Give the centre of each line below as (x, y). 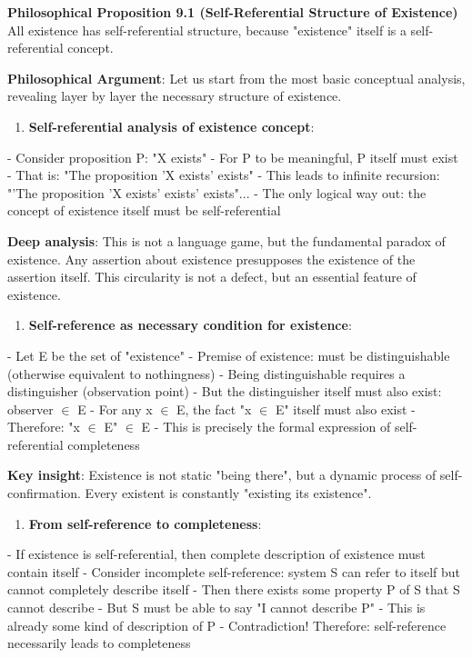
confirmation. (44, 493)
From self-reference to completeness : (145, 523)
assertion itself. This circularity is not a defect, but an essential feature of (212, 277)
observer (30, 409)
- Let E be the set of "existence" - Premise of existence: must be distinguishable (229, 355)
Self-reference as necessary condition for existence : (190, 325)
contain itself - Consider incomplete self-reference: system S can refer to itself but (234, 571)
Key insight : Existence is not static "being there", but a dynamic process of (222, 475)
